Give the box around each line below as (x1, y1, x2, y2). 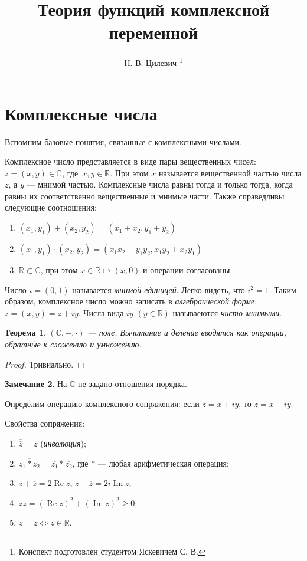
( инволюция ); (40, 437, 86, 449)
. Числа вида (78, 306, 124, 319)
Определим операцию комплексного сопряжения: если (5, 397, 200, 409)
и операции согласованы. (143, 264, 233, 276)
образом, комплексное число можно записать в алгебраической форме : (5, 295, 257, 307)
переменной (109, 20, 198, 44)
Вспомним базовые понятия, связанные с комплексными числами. (5, 135, 241, 147)
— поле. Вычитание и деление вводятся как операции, (87, 326, 287, 339)
